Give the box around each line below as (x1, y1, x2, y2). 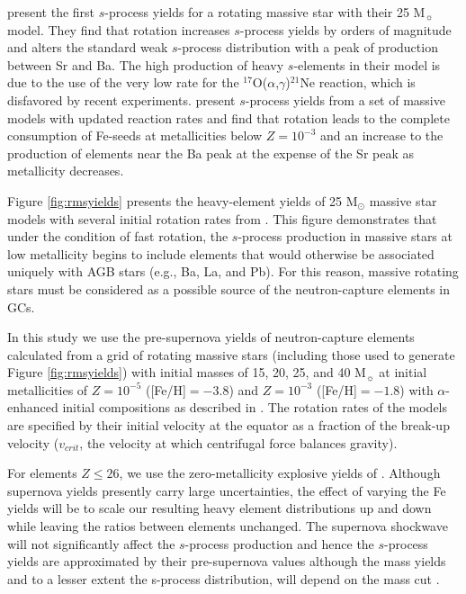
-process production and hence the (184, 534, 374, 553)
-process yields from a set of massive (245, 90, 445, 109)
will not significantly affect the (7, 534, 175, 553)
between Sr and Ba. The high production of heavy (7, 55, 284, 74)
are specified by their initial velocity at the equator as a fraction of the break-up (7, 416, 450, 435)
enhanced (7, 398, 58, 417)
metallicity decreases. (7, 161, 124, 180)
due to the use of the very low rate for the (7, 73, 239, 92)
